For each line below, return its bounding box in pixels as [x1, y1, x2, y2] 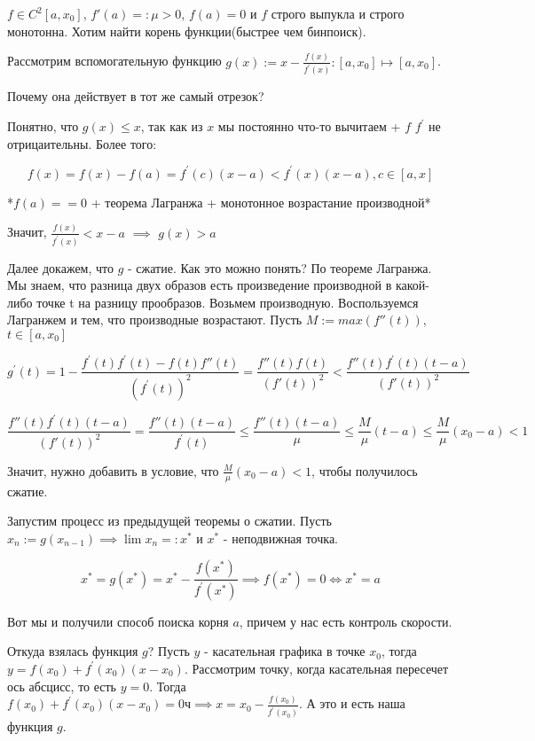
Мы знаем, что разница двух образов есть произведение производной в [7, 276, 392, 294]
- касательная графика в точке [204, 642, 366, 660]
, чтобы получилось [311, 461, 418, 480]
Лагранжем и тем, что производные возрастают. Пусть [7, 310, 303, 329]
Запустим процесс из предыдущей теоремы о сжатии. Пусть [7, 511, 332, 530]
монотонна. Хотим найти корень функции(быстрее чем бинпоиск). [7, 21, 366, 40]
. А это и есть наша [299, 694, 405, 713]
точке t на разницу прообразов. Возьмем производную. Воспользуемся [36, 292, 419, 311]
